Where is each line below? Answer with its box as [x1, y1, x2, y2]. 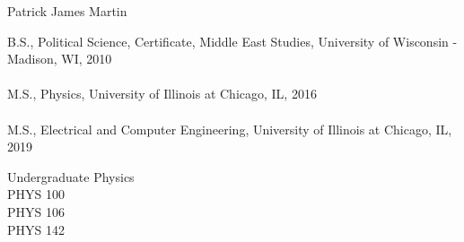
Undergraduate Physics [7, 167, 135, 186]
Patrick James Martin [7, 2, 127, 20]
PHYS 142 [7, 220, 65, 238]
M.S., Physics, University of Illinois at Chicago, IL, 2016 [7, 84, 317, 103]
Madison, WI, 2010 [7, 49, 112, 68]
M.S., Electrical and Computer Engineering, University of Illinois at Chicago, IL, [7, 119, 452, 138]
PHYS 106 [7, 202, 65, 220]
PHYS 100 [7, 185, 65, 203]
